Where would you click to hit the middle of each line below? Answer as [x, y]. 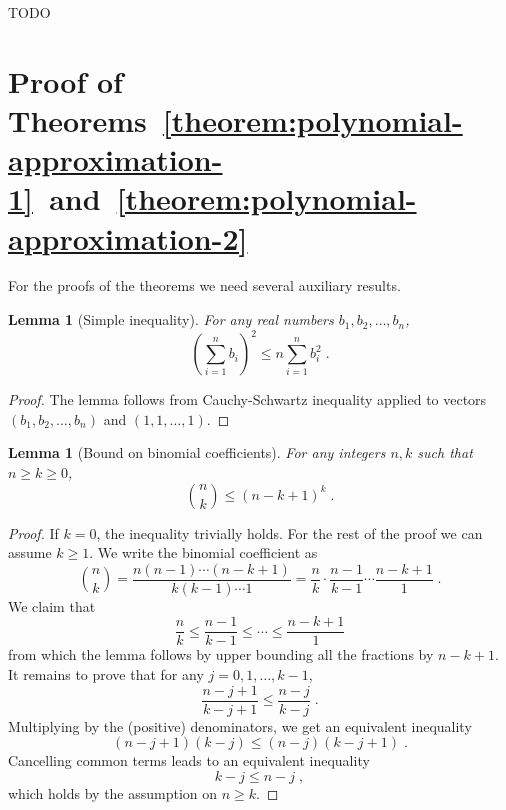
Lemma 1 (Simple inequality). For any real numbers [171, 319]
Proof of [65, 80]
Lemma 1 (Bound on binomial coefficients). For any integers [197, 452]
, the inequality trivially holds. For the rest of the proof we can [289, 532]
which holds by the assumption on [113, 792]
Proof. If [33, 532]
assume [30, 552]
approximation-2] [128, 237]
